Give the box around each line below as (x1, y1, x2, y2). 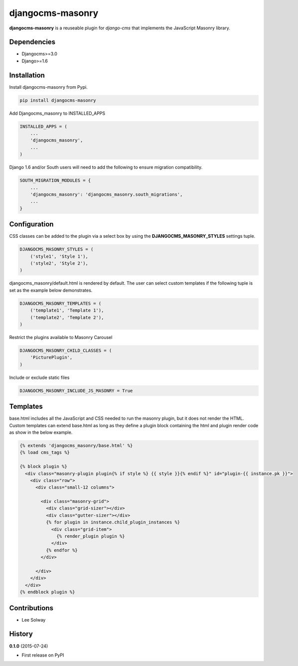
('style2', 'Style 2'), (30, 261, 88, 266)
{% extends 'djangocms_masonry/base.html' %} (19, 443, 133, 448)
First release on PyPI (21, 652, 64, 658)
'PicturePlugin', (30, 354, 73, 360)
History (9, 630, 33, 638)
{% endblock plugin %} (19, 589, 75, 595)
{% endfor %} (45, 547, 78, 553)
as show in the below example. (9, 429, 73, 435)
